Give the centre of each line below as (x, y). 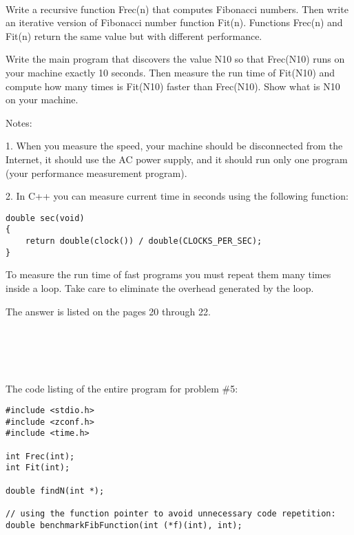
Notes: (19, 122)
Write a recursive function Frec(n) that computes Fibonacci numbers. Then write (177, 9)
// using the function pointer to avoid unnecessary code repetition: (171, 514)
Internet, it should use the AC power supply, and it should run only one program (177, 159)
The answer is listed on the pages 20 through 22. (108, 311)
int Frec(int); (40, 456)
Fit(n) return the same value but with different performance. (134, 35)
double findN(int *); (55, 491)
